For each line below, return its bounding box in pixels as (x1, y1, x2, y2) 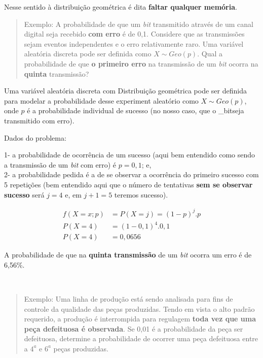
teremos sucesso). (114, 189, 168, 200)
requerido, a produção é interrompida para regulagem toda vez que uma (24, 313, 256, 324)
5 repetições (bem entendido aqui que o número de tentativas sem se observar (4, 179, 253, 189)
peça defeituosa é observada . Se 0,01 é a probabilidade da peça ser (24, 323, 243, 334)
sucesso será (4, 189, 45, 200)
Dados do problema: (4, 132, 66, 143)
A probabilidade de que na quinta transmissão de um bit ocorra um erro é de (4, 249, 252, 260)
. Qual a (197, 48, 222, 59)
